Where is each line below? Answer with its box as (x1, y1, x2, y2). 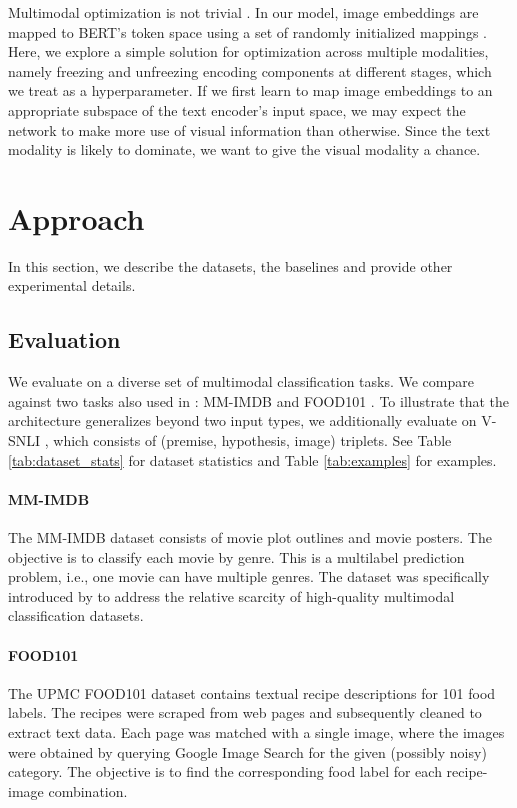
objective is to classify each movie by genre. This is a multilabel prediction (8, 546, 465, 567)
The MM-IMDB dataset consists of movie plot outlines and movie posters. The (8, 527, 492, 548)
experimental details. (8, 275, 136, 296)
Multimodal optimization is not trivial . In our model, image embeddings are (8, 2, 479, 22)
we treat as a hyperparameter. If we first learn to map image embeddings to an (8, 80, 493, 101)
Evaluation (8, 324, 121, 355)
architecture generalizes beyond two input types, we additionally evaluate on (8, 410, 477, 431)
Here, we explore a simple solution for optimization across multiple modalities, (8, 41, 489, 62)
